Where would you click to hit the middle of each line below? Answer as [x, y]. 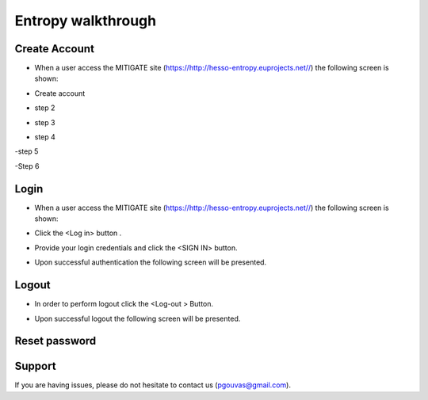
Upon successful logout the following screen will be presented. [138, 318]
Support [35, 366]
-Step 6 [27, 166]
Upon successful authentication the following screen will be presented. [151, 262]
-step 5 [27, 151]
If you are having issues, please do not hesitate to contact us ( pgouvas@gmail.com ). [153, 385]
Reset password [55, 341]
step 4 [45, 137]
